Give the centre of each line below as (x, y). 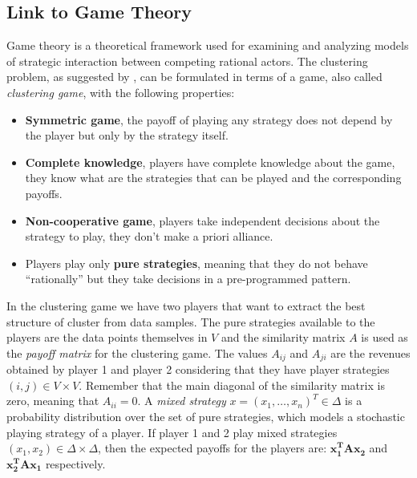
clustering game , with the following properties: (121, 92)
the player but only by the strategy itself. (127, 135)
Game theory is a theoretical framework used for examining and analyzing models (208, 45)
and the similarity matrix (283, 337)
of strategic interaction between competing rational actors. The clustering (187, 61)
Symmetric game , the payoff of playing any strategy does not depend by (209, 119)
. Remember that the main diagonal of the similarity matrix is (232, 385)
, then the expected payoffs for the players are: (213, 448)
